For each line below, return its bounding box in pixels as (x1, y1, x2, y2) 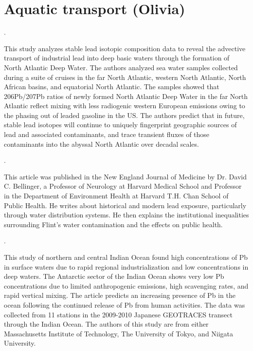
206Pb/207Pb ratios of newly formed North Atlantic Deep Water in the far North (4, 91, 248, 101)
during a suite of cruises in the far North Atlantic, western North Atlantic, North (4, 72, 246, 82)
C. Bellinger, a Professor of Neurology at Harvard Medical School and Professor (4, 181, 242, 191)
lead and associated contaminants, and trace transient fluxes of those (4, 129, 210, 139)
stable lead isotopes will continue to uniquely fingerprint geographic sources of (4, 119, 237, 130)
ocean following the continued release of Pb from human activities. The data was (4, 299, 245, 310)
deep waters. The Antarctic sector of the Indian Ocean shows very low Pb (4, 271, 224, 281)
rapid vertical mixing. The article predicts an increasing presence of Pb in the (4, 290, 235, 300)
